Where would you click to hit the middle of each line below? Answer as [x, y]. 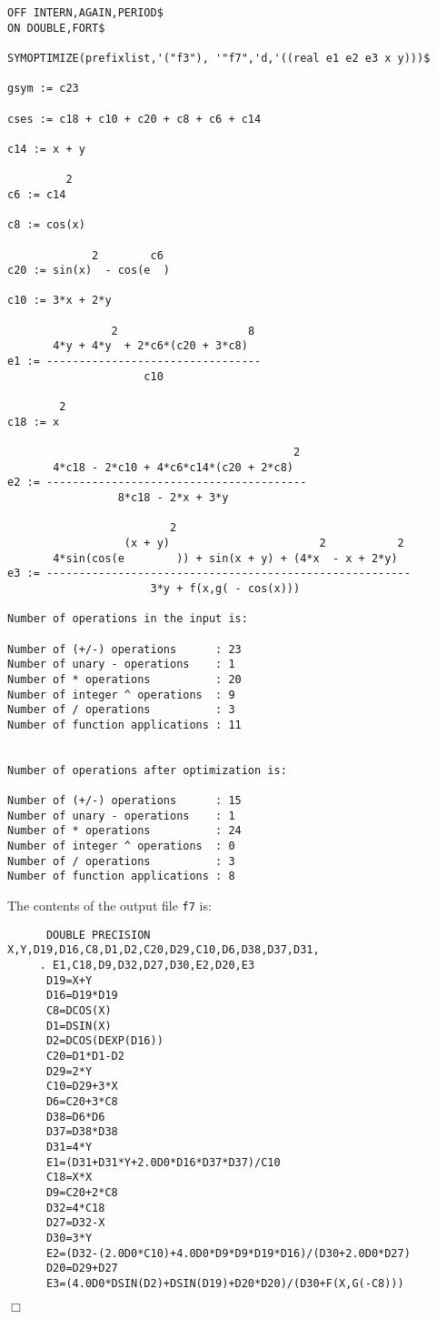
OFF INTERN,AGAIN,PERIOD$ [85, 13]
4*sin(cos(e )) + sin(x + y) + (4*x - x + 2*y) [225, 558]
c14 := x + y [46, 149]
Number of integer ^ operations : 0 [121, 846]
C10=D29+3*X [82, 1087]
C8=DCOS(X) [79, 1011]
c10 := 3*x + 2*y [60, 301]
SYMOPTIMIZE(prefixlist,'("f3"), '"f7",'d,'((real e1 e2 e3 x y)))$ [219, 58]
